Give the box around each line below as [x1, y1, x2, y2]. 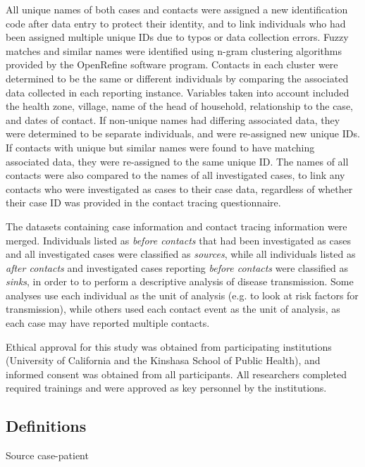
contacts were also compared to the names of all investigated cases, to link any [6, 168, 345, 182]
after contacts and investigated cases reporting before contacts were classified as [6, 260, 349, 275]
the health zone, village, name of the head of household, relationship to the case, [6, 99, 353, 113]
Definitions [6, 415, 87, 437]
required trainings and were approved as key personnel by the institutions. [6, 380, 327, 395]
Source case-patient [6, 448, 89, 463]
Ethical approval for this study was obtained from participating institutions [6, 339, 332, 354]
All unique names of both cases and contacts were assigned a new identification [6, 2, 348, 16]
